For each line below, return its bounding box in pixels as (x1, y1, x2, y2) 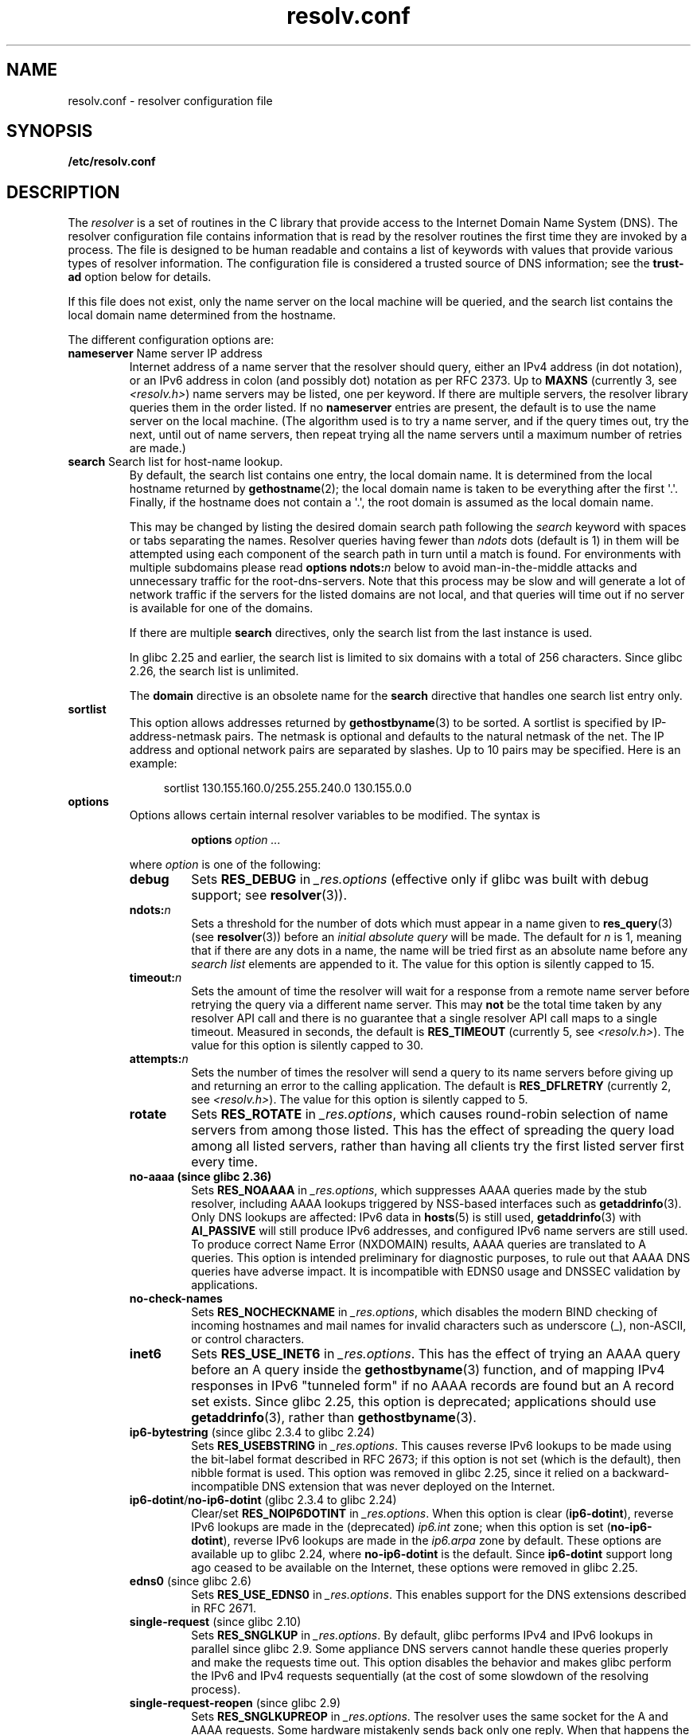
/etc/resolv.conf (68, 154, 156, 169)
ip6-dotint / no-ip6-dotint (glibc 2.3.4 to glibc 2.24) (129, 1493, 397, 1507)
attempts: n (129, 1052, 189, 1066)
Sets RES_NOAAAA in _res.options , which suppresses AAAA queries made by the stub (191, 1183, 648, 1198)
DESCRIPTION (6, 182, 120, 202)
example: (129, 756, 177, 771)
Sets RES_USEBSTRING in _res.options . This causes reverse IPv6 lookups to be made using (191, 1439, 672, 1453)
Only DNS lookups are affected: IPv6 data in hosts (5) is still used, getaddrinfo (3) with (191, 1210, 641, 1225)
